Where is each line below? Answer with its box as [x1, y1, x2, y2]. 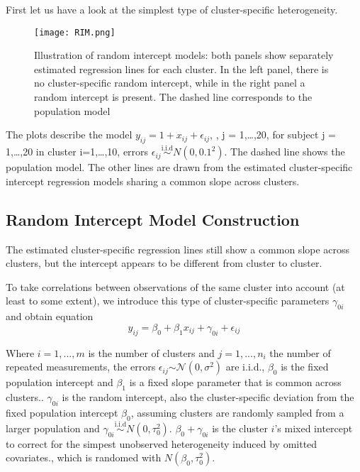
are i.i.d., [225, 359, 265, 374]
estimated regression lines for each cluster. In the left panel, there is [34, 61, 329, 76]
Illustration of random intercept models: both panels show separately [34, 48, 334, 62]
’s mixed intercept [274, 420, 353, 435]
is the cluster [212, 420, 268, 435]
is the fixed [281, 359, 329, 374]
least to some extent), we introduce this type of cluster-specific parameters [6, 293, 330, 308]
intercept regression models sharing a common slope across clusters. [6, 173, 300, 188]
